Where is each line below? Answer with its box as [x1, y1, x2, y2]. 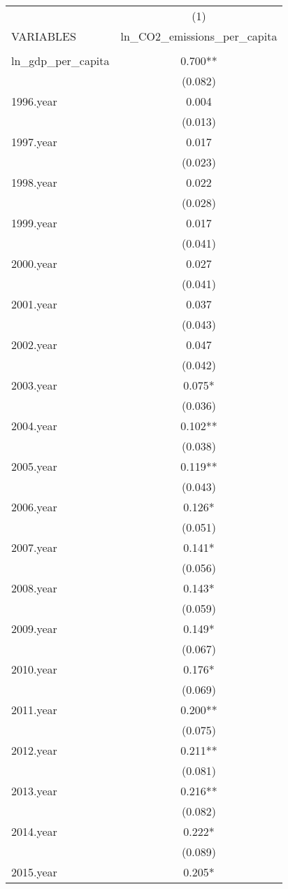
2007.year [11, 539, 57, 555]
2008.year [11, 580, 57, 596]
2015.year [11, 864, 57, 880]
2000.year [11, 255, 57, 271]
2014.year [11, 823, 57, 839]
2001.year [11, 296, 57, 312]
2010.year [11, 661, 57, 677]
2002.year [11, 336, 57, 353]
